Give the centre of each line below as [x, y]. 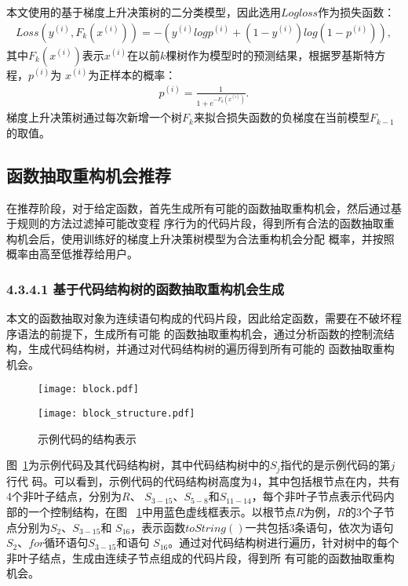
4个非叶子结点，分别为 [64, 496]
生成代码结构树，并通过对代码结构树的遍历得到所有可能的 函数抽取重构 [211, 349]
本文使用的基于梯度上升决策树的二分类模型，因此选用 [144, 12]
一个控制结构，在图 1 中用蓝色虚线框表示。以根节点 [162, 512]
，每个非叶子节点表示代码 [317, 496]
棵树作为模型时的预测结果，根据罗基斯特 [270, 55]
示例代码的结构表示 [87, 438]
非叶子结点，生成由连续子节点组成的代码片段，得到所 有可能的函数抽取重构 [200, 557]
